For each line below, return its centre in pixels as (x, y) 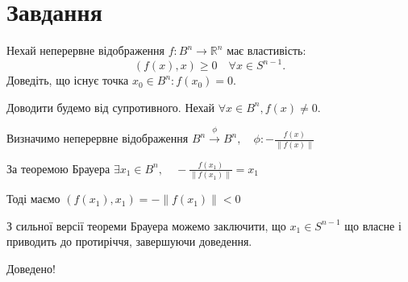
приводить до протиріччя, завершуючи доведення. (129, 241)
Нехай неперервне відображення (86, 50)
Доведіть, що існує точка (68, 80)
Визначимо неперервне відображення (98, 138)
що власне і (373, 225)
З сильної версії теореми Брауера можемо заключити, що (146, 225)
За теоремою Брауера (58, 168)
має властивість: (266, 50)
